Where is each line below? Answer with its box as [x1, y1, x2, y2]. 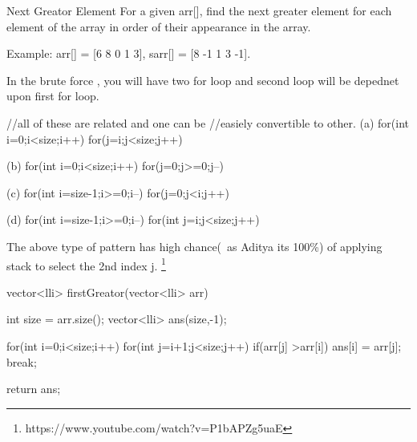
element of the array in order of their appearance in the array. [6, 18, 311, 34]
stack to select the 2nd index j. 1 [6, 254, 166, 274]
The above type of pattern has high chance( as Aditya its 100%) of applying [6, 237, 383, 254]
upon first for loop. [6, 87, 99, 104]
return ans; [6, 380, 61, 397]
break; [6, 353, 37, 370]
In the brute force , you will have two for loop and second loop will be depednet [6, 71, 399, 88]
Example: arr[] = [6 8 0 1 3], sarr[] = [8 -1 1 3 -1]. [6, 45, 251, 62]
